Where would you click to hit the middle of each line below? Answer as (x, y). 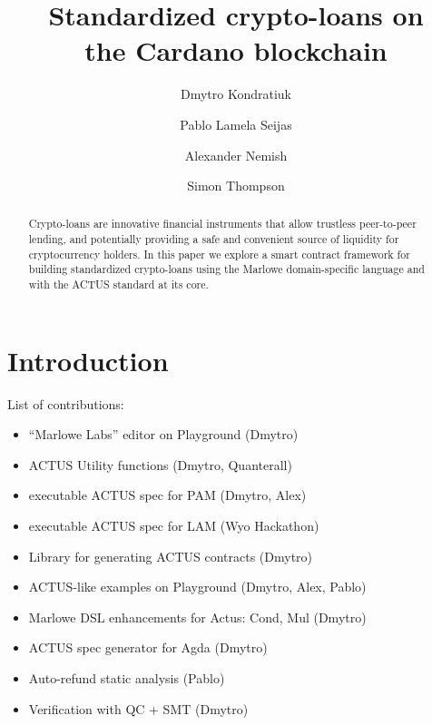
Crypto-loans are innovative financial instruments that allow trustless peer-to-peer (222, 224)
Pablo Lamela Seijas (236, 124)
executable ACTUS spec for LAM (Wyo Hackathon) (174, 526)
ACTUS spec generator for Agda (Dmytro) (148, 647)
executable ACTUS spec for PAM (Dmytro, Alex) (167, 495)
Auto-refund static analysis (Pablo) (127, 678)
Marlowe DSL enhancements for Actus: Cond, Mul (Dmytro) (197, 617)
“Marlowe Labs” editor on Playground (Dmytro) (163, 434)
